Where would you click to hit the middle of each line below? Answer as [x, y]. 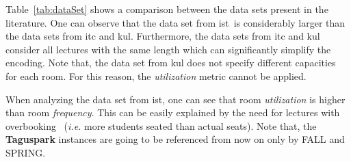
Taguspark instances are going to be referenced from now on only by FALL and [175, 139]
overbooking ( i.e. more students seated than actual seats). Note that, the [161, 125]
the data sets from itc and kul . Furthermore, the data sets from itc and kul [163, 36]
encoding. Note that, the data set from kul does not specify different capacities [171, 63]
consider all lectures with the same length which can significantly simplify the [168, 49]
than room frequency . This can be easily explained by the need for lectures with [173, 112]
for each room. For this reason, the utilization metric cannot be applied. [156, 76]
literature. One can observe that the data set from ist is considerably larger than [175, 22]
